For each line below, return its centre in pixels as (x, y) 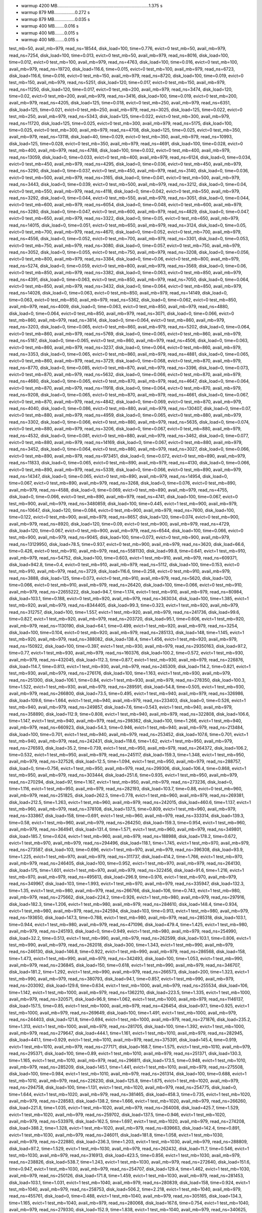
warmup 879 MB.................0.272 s (55, 13)
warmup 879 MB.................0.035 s (56, 19)
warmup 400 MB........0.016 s (50, 26)
